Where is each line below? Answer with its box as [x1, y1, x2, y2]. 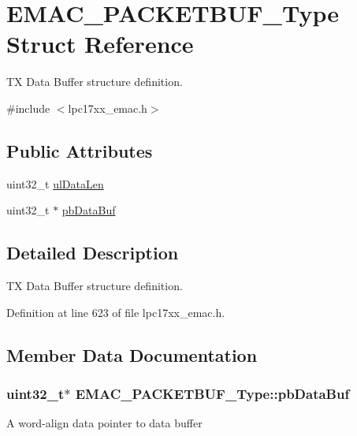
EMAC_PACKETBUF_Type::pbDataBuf [75, 383, 350, 403]
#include [6, 99, 50, 116]
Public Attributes [6, 138, 153, 162]
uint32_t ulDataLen [6, 175, 104, 192]
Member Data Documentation [6, 342, 258, 367]
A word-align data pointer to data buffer [6, 415, 203, 431]
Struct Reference [6, 28, 194, 60]
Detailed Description [6, 240, 179, 265]
